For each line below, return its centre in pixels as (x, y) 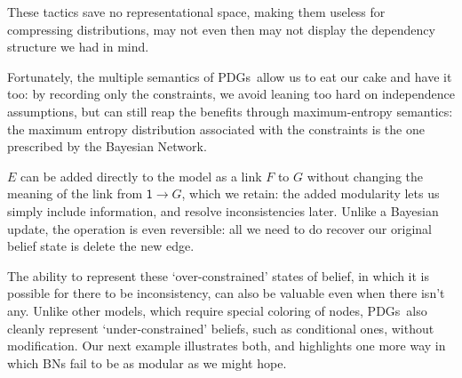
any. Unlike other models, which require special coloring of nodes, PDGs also (217, 310)
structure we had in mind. (78, 47)
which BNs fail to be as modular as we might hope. (147, 362)
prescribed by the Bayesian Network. (107, 146)
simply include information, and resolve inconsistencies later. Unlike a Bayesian (223, 210)
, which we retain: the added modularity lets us (311, 193)
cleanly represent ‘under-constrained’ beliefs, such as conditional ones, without (221, 328)
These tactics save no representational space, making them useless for (196, 12)
